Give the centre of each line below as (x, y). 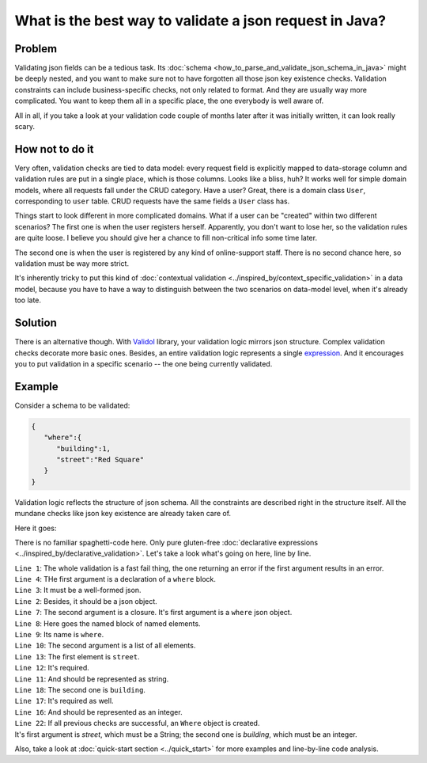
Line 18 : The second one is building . (80, 689)
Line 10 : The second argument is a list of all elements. (105, 646)
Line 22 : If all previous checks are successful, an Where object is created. (137, 723)
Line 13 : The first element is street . (77, 656)
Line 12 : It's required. (52, 668)
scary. (25, 127)
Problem (36, 49)
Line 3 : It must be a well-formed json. (78, 590)
